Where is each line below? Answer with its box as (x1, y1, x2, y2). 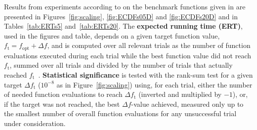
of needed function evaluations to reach (4, 89, 123, 99)
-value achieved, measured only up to (131, 98, 244, 109)
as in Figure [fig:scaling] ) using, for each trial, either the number (56, 79, 253, 89)
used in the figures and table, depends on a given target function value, (4, 30, 220, 41)
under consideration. (4, 118, 66, 128)
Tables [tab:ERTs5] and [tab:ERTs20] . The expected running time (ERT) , (4, 21, 243, 31)
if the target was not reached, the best (4, 98, 120, 109)
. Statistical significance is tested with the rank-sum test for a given (38, 70, 253, 80)
